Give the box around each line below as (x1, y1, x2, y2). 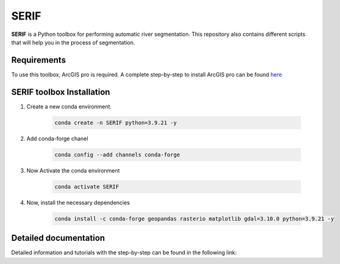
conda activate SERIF (54, 183, 119, 190)
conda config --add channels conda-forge (54, 151, 180, 158)
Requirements (11, 55, 66, 65)
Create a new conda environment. (26, 102, 112, 110)
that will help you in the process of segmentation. (11, 38, 135, 46)
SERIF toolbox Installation (11, 87, 110, 97)
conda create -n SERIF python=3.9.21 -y (54, 119, 177, 126)
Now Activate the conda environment (26, 166, 120, 174)
